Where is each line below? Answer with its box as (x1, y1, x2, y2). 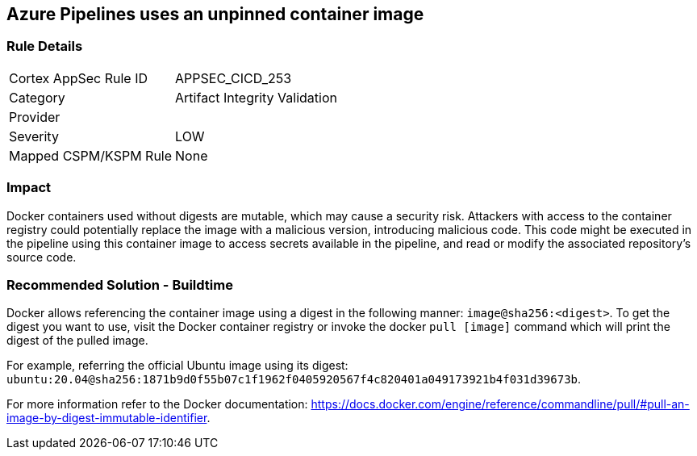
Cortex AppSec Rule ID (9, 69, 148, 86)
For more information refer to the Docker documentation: (6, 397, 308, 412)
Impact (6, 179, 52, 196)
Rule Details (6, 38, 83, 55)
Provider (9, 108, 61, 125)
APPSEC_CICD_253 (175, 69, 292, 86)
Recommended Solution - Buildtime (6, 276, 233, 293)
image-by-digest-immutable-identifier (6, 411, 207, 425)
